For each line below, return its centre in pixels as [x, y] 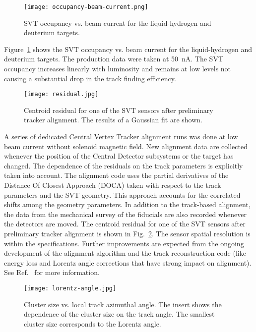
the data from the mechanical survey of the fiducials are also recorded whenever [125, 214]
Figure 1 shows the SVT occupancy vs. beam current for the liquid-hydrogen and [128, 49]
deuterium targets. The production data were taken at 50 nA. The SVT [114, 59]
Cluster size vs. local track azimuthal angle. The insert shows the [123, 304]
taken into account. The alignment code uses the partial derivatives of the [116, 175]
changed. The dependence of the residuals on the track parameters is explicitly [124, 165]
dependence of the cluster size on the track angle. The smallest [119, 314]
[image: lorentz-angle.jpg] [70, 288]
